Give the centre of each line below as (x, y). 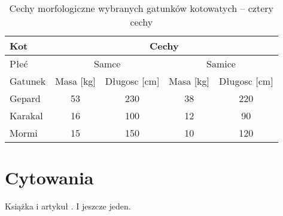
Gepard (25, 98)
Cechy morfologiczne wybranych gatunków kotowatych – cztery (141, 8)
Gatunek (28, 81)
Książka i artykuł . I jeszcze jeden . (68, 206)
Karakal (26, 115)
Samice (221, 64)
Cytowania (49, 178)
